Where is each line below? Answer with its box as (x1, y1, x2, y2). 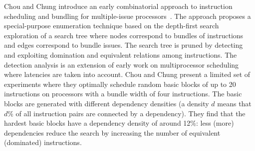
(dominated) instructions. (4, 137, 82, 148)
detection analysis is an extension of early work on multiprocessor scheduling (4, 59, 239, 70)
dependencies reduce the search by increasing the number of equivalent (4, 127, 221, 138)
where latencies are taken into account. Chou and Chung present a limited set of (4, 69, 251, 79)
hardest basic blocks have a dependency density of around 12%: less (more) (4, 118, 234, 128)
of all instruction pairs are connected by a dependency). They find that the (15, 108, 246, 118)
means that (217, 98, 252, 108)
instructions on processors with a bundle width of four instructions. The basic (4, 88, 242, 99)
